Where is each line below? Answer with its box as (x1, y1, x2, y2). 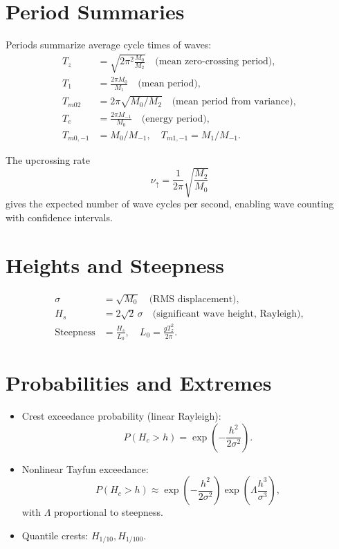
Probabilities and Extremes (6, 369, 272, 397)
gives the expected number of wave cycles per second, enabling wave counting (6, 196, 334, 211)
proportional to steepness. (54, 505, 163, 519)
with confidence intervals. (6, 210, 113, 225)
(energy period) (141, 113, 207, 124)
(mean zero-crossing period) (155, 57, 273, 67)
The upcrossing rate (6, 153, 90, 167)
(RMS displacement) (149, 294, 237, 304)
